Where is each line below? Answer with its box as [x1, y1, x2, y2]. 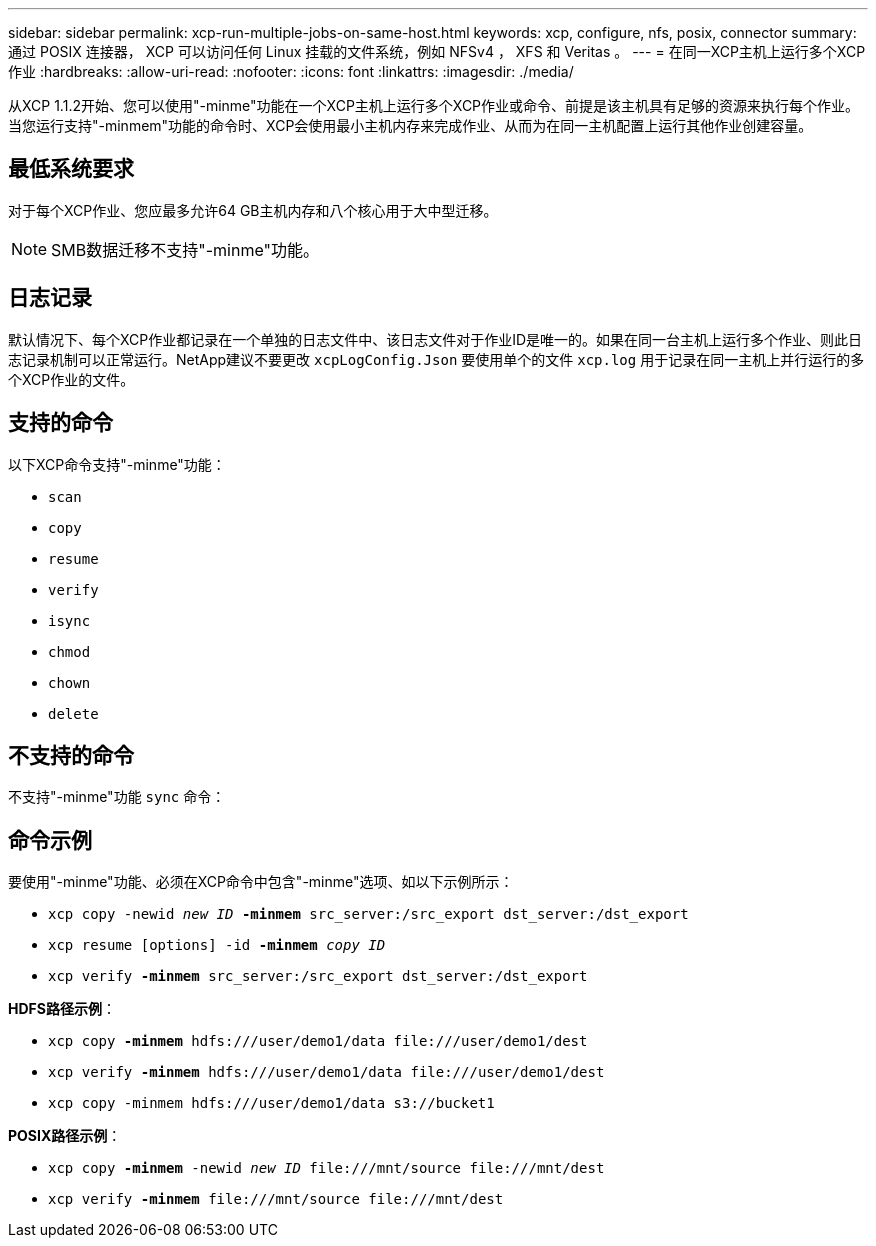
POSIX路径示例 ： [8, 1127, 122, 1145]
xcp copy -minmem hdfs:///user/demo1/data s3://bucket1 [48, 1095, 495, 1112]
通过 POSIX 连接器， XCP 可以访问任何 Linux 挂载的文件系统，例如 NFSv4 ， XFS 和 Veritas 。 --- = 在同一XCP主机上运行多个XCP [8, 43, 866, 60]
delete [48, 705, 99, 722]
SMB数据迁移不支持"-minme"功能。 [51, 239, 319, 260]
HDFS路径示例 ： [8, 1000, 116, 1018]
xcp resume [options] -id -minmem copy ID [48, 937, 386, 954]
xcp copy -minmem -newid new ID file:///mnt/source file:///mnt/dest [48, 1160, 605, 1177]
